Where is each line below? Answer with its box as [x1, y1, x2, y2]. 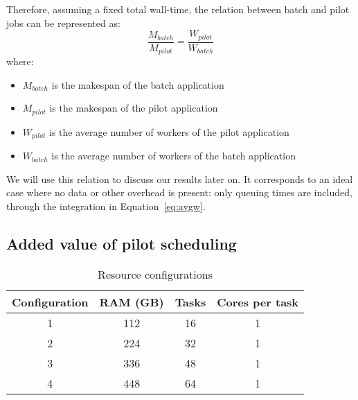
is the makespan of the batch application [51, 77, 224, 92]
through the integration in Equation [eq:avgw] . [6, 199, 206, 213]
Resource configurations [98, 266, 213, 282]
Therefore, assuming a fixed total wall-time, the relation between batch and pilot [6, 2, 350, 16]
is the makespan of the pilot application [49, 101, 218, 115]
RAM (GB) [99, 293, 164, 310]
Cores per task [217, 293, 299, 310]
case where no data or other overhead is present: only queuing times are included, [6, 185, 352, 200]
